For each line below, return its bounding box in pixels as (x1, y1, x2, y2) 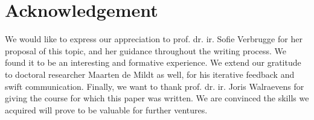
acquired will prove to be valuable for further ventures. (5, 103, 208, 116)
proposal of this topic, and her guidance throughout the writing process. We (5, 44, 287, 57)
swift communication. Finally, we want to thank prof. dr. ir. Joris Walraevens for (5, 80, 304, 92)
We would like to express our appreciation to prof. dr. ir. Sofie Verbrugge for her (5, 33, 303, 45)
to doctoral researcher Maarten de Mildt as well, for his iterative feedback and (5, 68, 295, 80)
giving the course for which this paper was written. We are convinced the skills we (5, 92, 309, 104)
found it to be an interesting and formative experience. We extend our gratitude (5, 56, 301, 69)
